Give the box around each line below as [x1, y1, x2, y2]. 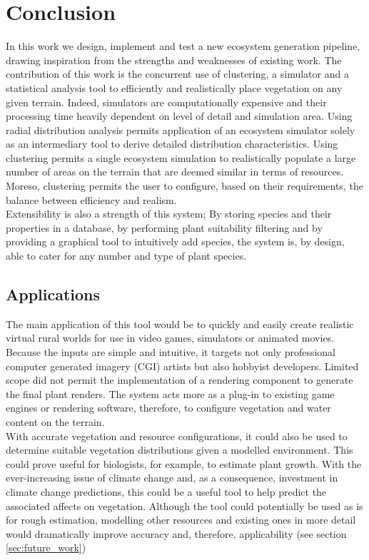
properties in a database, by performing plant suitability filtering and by [6, 220, 323, 235]
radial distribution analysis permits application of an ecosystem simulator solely [6, 122, 355, 137]
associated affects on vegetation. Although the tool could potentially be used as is [6, 498, 363, 513]
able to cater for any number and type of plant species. [6, 248, 247, 263]
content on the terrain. [6, 414, 105, 429]
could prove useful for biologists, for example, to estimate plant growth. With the [6, 456, 362, 471]
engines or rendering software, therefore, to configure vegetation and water [6, 400, 331, 415]
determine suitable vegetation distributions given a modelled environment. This [6, 442, 353, 457]
